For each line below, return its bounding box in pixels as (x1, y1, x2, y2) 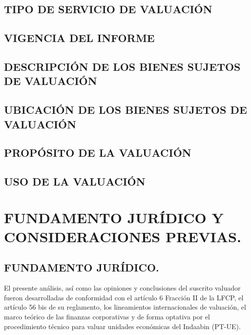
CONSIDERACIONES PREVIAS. (4, 226, 241, 246)
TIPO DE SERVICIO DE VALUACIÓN (4, 1, 212, 17)
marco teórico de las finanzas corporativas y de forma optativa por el (4, 312, 210, 322)
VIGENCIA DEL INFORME (4, 30, 155, 45)
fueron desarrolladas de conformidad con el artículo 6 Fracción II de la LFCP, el (4, 292, 244, 302)
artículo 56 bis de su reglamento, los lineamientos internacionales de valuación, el (4, 302, 246, 312)
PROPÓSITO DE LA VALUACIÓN (4, 145, 191, 160)
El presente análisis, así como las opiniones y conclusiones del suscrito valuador (4, 283, 241, 293)
